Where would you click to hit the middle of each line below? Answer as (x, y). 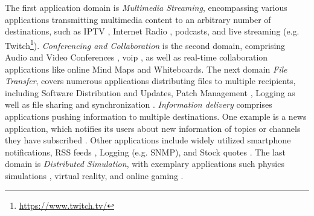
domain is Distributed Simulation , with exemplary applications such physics (145, 164)
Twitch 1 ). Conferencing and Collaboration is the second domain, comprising (145, 44)
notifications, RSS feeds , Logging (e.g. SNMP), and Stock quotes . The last (145, 152)
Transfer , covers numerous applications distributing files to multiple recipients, (150, 81)
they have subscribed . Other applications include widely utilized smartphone (148, 140)
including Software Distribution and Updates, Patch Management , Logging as (150, 92)
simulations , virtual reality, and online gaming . (94, 175)
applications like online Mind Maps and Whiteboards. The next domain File (146, 69)
